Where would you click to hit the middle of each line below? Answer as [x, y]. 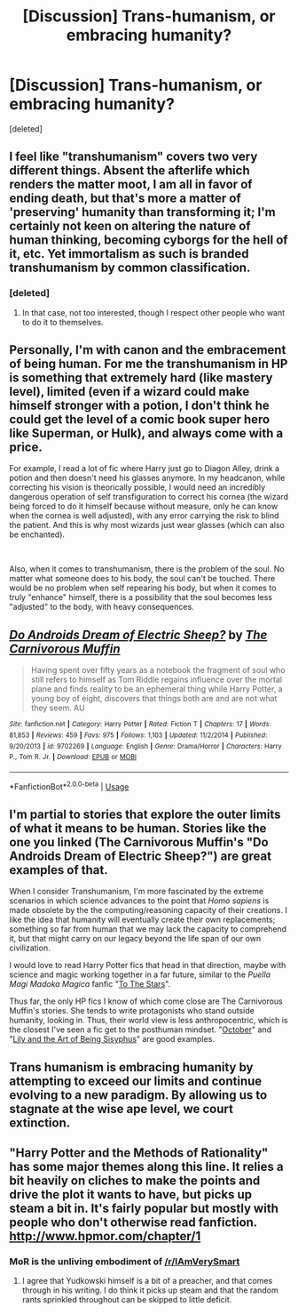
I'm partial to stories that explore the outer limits [145, 814]
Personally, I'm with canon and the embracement [148, 350]
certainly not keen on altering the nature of [130, 226]
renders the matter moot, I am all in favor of [131, 184]
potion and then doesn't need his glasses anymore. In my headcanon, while [147, 478]
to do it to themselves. [63, 322]
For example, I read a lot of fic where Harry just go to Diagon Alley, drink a [145, 469]
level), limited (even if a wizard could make [129, 392]
